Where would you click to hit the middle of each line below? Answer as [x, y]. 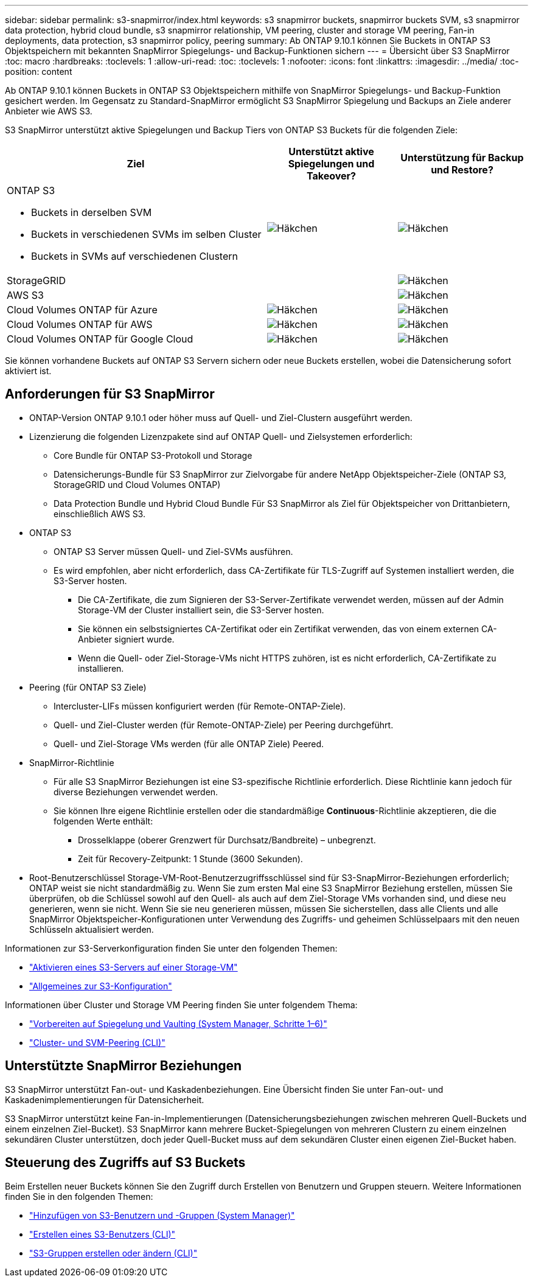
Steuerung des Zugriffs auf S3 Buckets [125, 1163]
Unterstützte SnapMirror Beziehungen [124, 1066]
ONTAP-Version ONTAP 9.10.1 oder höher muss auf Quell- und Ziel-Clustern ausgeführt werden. [221, 417]
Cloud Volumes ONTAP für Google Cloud [100, 339]
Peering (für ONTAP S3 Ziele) [88, 687]
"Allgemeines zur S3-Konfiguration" [101, 986]
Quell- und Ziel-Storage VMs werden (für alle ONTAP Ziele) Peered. [189, 744]
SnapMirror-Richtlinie [72, 762]
